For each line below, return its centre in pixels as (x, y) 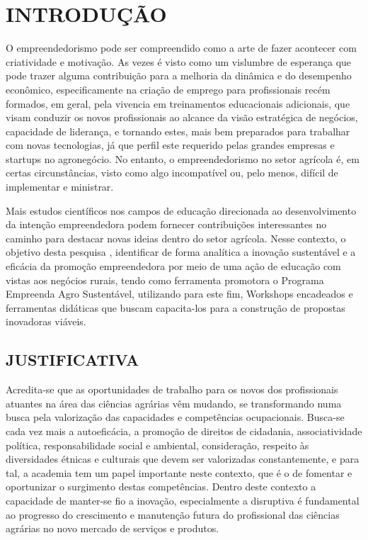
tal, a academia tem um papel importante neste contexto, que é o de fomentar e (179, 472)
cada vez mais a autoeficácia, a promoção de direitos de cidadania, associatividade (184, 431)
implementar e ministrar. (60, 187)
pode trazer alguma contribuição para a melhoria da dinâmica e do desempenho (179, 75)
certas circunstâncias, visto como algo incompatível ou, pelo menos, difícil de (172, 173)
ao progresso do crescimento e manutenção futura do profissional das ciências (173, 514)
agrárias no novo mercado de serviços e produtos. (113, 528)
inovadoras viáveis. (46, 321)
